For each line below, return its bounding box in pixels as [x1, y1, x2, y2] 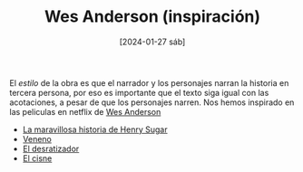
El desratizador [22, 143, 80, 154]
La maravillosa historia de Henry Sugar [22, 124, 168, 135]
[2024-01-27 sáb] [119, 36, 186, 47]
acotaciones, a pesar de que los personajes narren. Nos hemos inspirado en [9, 97, 295, 108]
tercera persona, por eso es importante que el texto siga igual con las [9, 87, 269, 98]
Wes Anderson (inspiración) [44, 6, 261, 27]
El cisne [22, 152, 53, 164]
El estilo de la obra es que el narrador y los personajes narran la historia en [9, 77, 289, 88]
